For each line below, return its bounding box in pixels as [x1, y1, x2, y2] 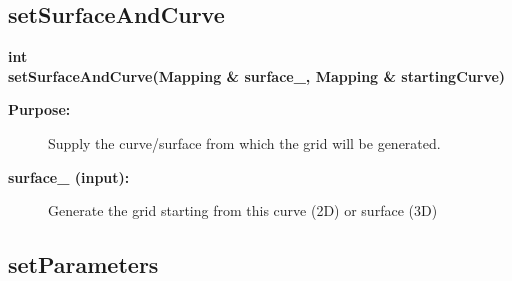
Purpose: [8, 99, 71, 120]
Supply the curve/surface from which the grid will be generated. [48, 132, 441, 153]
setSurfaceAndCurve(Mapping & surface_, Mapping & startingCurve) [8, 65, 506, 86]
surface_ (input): [8, 166, 130, 187]
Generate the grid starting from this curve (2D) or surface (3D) [48, 200, 438, 221]
